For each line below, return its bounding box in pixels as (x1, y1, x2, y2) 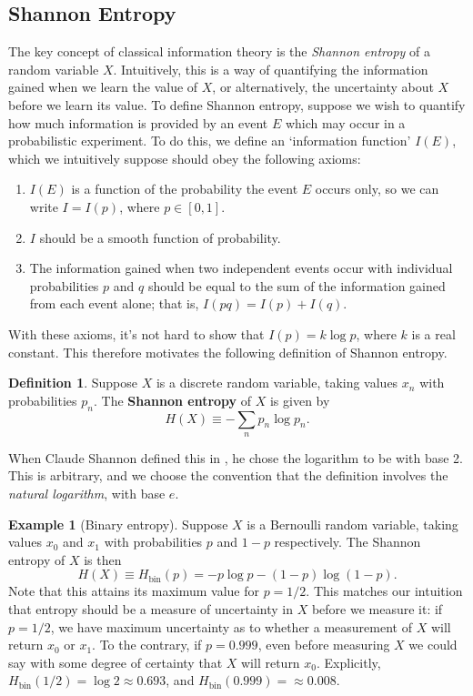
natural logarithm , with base (8, 484, 166, 503)
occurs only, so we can (315, 179, 439, 198)
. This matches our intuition (306, 581, 463, 600)
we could (408, 635, 458, 654)
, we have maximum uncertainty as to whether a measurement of (50, 617, 412, 636)
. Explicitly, (317, 652, 381, 671)
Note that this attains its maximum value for (8, 581, 259, 600)
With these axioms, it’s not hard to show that (8, 324, 265, 343)
